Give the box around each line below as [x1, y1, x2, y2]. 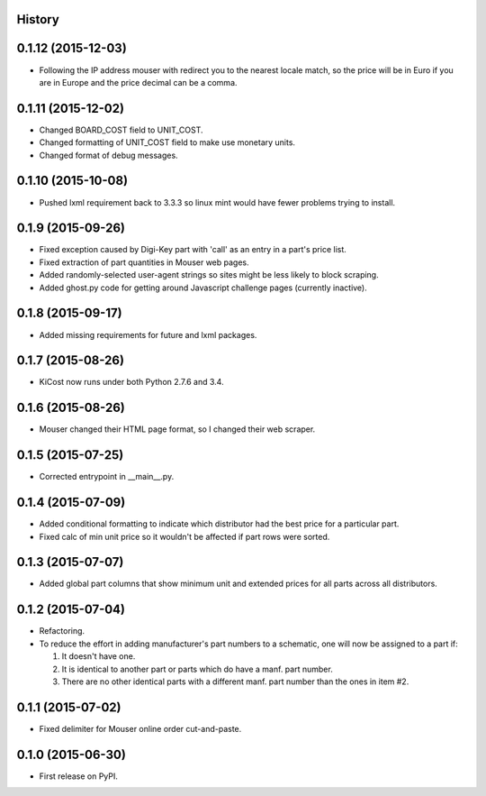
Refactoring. [39, 626, 85, 636]
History [16, 12, 60, 27]
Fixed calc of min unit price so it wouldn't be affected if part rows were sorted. [39, 531, 330, 542]
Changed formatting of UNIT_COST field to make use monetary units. [39, 137, 296, 148]
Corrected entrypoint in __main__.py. [39, 471, 175, 482]
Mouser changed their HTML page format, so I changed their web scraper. [39, 424, 316, 435]
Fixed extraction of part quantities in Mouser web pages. [39, 257, 249, 268]
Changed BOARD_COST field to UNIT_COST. [39, 124, 203, 135]
